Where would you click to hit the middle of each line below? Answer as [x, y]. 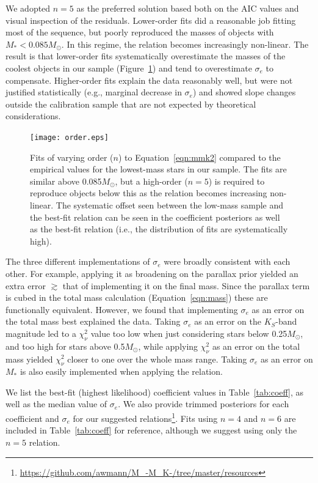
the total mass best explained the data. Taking [93, 321]
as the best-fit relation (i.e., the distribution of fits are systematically [159, 229]
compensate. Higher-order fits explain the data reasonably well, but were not [149, 80]
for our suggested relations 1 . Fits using [145, 417]
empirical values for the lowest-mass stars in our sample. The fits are [158, 169]
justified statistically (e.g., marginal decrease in [94, 92]
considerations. [33, 116]
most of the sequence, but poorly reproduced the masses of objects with [140, 32]
